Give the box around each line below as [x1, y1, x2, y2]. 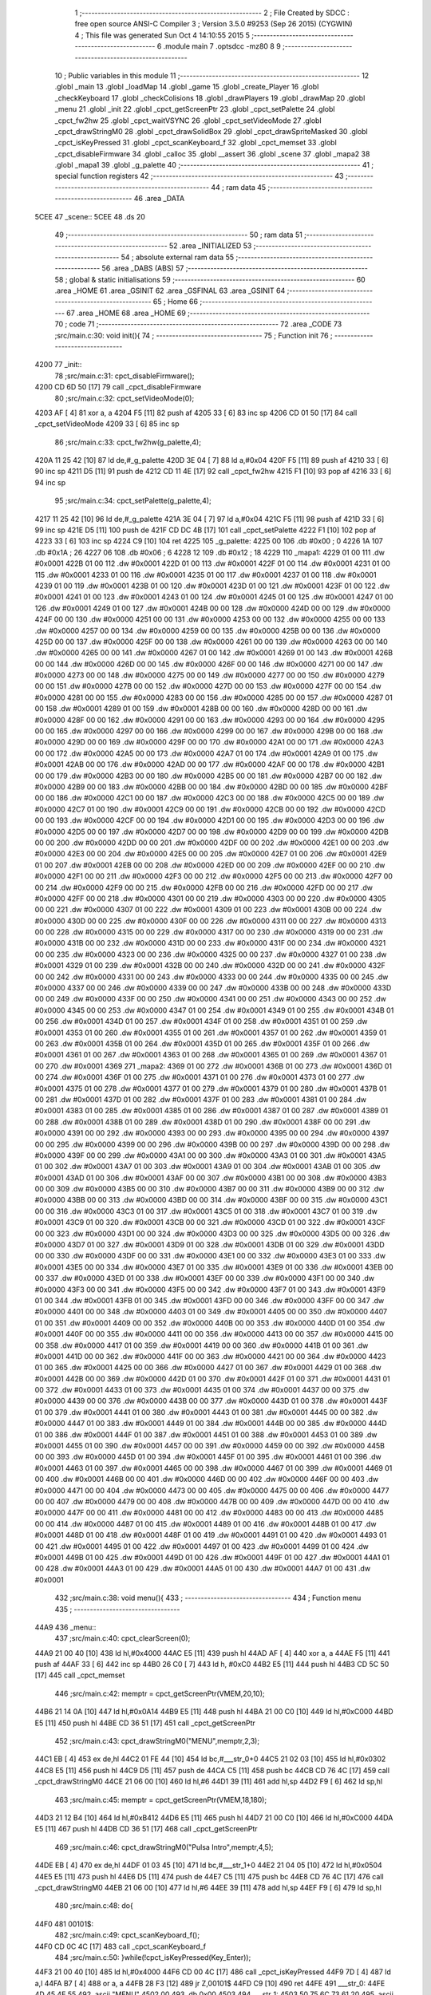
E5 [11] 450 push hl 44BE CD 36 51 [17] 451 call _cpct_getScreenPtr [34, 1718, 255, 1728]
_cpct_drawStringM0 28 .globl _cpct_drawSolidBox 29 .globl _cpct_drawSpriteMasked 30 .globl [54, 126, 369, 136]
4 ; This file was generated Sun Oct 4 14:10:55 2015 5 [74, 30, 251, 40]
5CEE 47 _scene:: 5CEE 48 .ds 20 [34, 211, 145, 221]
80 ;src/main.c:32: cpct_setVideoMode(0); [54, 393, 195, 403]
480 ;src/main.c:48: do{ [54, 1901, 133, 1910]
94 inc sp [34, 477, 66, 487]
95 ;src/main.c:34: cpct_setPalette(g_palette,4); [54, 496, 212, 506]
